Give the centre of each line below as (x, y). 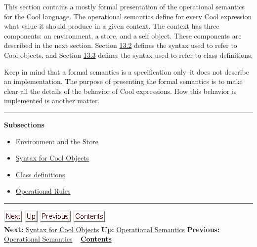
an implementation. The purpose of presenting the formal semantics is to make (123, 81)
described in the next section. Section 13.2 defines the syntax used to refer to (121, 45)
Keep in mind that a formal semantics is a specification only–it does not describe (127, 71)
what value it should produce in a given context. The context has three (112, 26)
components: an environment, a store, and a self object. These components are (123, 35)
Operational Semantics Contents (58, 239)
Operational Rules (43, 191)
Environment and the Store (57, 141)
